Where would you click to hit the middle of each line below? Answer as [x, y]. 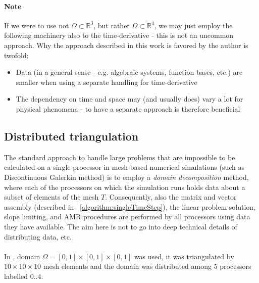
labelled [16, 276]
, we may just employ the [193, 25]
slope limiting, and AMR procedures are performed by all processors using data [127, 217]
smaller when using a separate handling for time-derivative [107, 82]
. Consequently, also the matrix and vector [171, 197]
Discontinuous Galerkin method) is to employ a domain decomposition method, [126, 177]
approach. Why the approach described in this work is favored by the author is [126, 45]
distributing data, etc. [38, 236]
